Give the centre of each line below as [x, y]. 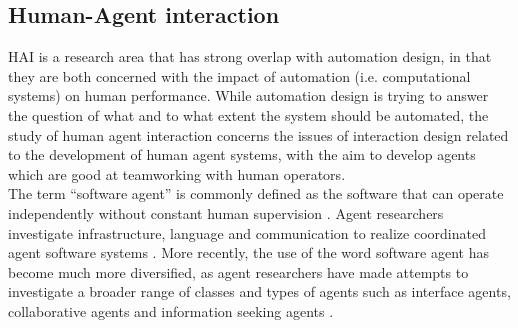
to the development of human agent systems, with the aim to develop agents [242, 154]
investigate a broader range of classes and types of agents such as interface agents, [259, 291]
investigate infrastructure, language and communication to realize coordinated [247, 232]
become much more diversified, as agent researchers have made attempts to [238, 271]
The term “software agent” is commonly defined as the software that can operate [256, 193]
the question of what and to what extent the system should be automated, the [248, 114]
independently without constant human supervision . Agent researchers [226, 212]
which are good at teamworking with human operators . [177, 173]
